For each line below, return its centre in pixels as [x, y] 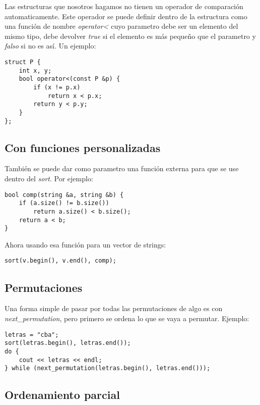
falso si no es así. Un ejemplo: [50, 46]
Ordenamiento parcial [62, 395]
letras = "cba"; [32, 335]
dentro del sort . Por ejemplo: [49, 179]
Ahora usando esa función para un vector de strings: [85, 244]
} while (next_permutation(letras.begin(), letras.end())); [108, 368]
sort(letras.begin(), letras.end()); [68, 343]
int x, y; [35, 70]
